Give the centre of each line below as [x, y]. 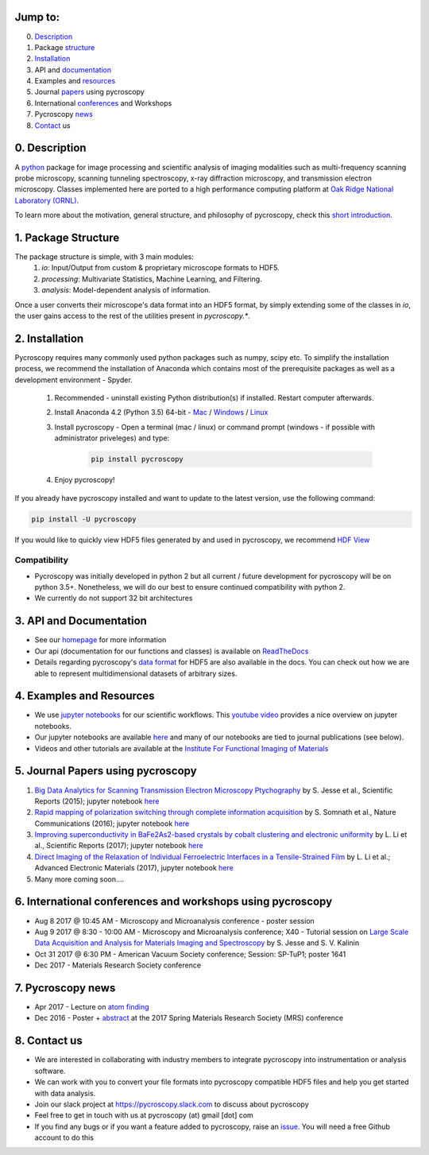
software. [50, 1071]
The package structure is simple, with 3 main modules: [104, 257]
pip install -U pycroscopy [84, 519]
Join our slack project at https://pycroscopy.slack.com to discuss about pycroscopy [172, 1104]
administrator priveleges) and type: [112, 438]
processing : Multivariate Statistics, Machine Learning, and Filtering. [152, 279]
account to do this [64, 1138]
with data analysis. [65, 1093]
